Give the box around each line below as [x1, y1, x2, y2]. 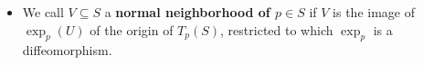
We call [22, 3, 64, 21]
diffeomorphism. [22, 41, 112, 60]
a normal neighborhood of [104, 3, 270, 21]
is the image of [333, 3, 415, 21]
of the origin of [90, 20, 174, 39]
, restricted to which [220, 20, 333, 39]
